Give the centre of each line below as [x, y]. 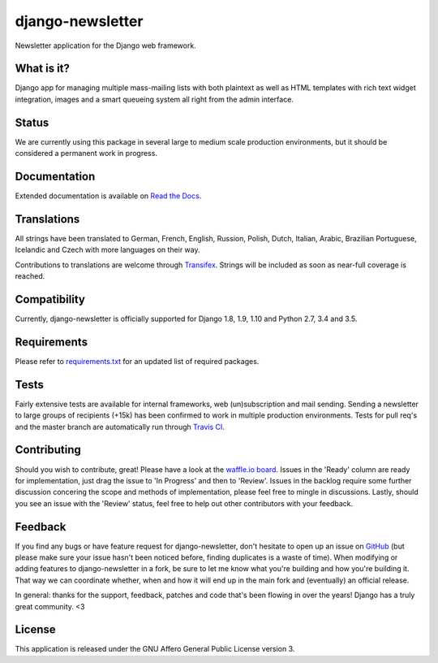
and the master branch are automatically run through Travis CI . [120, 427]
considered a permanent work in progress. [86, 154]
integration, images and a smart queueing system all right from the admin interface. [154, 99]
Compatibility [50, 299]
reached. [30, 276]
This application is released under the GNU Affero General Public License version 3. [155, 649]
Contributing [48, 450]
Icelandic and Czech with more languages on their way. [107, 250]
